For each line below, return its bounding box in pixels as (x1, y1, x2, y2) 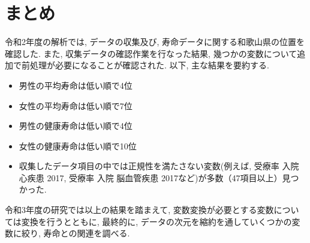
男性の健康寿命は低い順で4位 (19, 119, 133, 132)
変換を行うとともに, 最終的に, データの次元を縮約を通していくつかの (21, 215, 292, 227)
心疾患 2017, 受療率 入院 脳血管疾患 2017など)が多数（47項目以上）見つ (19, 171, 299, 184)
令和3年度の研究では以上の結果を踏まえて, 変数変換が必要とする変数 (5, 203, 274, 216)
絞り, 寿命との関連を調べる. (21, 227, 130, 239)
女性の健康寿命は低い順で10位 (19, 139, 137, 152)
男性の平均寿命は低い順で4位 (19, 79, 133, 91)
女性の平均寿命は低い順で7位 (19, 99, 133, 112)
